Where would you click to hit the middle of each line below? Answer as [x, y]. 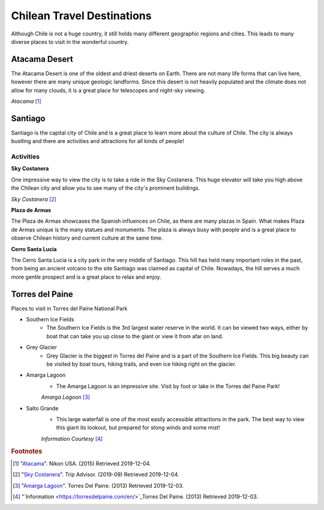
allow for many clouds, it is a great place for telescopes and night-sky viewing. [108, 90]
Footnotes [27, 451]
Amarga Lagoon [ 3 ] [65, 397]
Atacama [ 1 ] [26, 102]
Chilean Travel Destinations [81, 16]
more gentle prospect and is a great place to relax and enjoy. [86, 277]
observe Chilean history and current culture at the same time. [87, 238]
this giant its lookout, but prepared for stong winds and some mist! [138, 428]
